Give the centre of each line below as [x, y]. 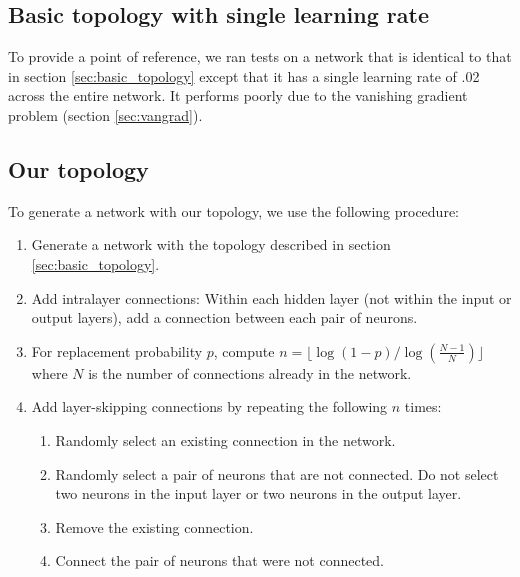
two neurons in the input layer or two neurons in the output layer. [258, 493]
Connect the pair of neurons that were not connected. [220, 560]
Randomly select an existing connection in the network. [225, 439]
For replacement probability [117, 350]
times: [423, 406]
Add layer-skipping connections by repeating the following [209, 406]
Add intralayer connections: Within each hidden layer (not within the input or [271, 297]
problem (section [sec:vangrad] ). [105, 114]
